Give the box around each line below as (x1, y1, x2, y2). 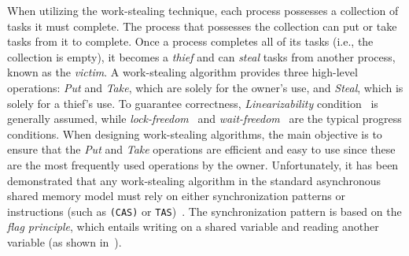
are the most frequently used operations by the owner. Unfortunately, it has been (7, 156, 399, 173)
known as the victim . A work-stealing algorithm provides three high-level (7, 64, 358, 80)
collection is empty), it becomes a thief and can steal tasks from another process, (7, 48, 396, 65)
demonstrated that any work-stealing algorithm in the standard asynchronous (7, 172, 381, 188)
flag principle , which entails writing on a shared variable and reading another (7, 218, 379, 235)
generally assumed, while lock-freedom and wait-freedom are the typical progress (7, 110, 402, 127)
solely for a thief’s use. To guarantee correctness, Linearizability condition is (7, 95, 378, 111)
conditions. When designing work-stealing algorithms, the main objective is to (7, 125, 382, 142)
